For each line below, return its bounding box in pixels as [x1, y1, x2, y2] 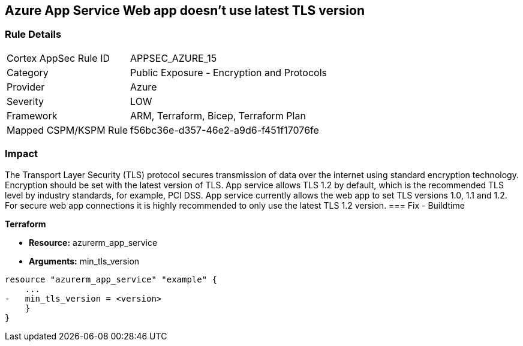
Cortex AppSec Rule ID [7, 52, 110, 64]
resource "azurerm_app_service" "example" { [5, 274, 218, 284]
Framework [7, 109, 58, 122]
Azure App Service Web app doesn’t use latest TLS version [5, 3, 365, 18]
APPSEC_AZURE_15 [130, 52, 217, 64]
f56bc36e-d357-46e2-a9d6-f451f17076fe [130, 124, 319, 136]
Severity [7, 95, 44, 107]
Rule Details [5, 28, 62, 41]
